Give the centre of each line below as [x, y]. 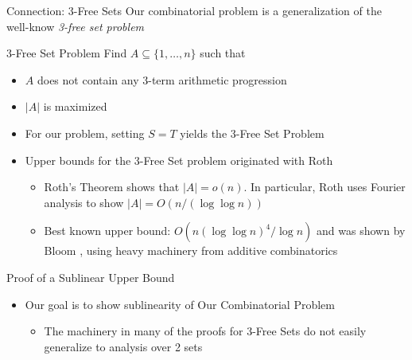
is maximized [75, 106]
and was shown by [361, 231]
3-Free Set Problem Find [67, 53]
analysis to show [84, 202]
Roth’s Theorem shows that [112, 187]
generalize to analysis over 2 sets [123, 346]
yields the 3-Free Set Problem [252, 133]
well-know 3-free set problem [76, 26]
